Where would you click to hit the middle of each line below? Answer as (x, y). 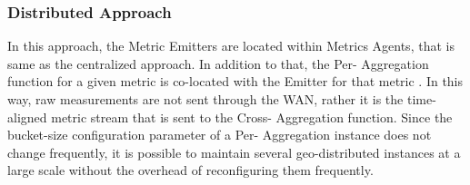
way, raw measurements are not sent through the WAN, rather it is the (205, 99)
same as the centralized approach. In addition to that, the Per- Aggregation (218, 63)
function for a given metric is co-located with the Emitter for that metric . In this (235, 81)
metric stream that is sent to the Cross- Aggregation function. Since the (252, 117)
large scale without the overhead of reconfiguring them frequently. (190, 170)
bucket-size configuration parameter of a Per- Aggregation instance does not (220, 135)
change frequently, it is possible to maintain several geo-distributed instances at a (234, 152)
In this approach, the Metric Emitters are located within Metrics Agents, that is (231, 46)
